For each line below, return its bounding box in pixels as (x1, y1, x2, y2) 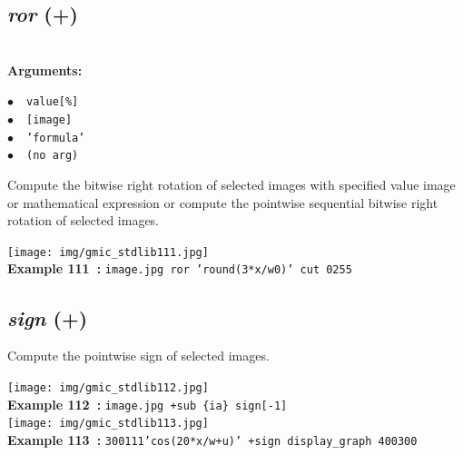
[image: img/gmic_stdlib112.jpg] (7, 381, 209, 394)
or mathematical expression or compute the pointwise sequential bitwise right (7, 193, 438, 212)
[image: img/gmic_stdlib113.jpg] (7, 417, 209, 430)
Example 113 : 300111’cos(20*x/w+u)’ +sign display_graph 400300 (7, 430, 418, 449)
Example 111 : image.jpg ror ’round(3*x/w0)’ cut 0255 (7, 259, 352, 278)
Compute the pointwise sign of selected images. (7, 346, 270, 365)
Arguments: (7, 60, 83, 79)
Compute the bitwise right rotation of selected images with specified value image (7, 175, 456, 194)
